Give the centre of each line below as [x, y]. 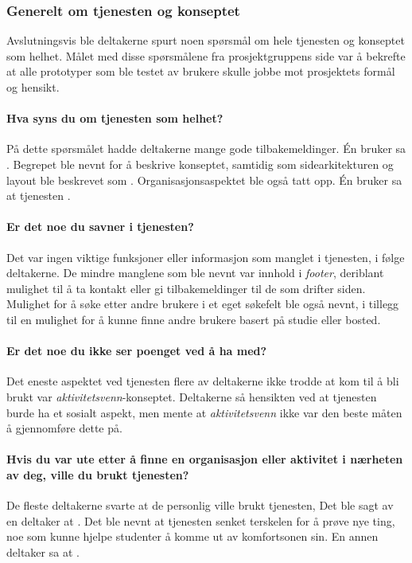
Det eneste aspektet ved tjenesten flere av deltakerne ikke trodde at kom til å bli [203, 381]
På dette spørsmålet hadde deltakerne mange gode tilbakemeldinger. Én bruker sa [206, 149]
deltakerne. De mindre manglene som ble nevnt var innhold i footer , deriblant [195, 273]
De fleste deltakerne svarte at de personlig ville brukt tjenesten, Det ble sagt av [200, 505]
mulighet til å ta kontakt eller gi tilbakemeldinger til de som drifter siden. [186, 288]
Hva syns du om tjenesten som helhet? [115, 118]
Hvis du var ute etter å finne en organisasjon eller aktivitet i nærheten [205, 459]
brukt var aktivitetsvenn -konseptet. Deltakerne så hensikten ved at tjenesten [192, 396]
